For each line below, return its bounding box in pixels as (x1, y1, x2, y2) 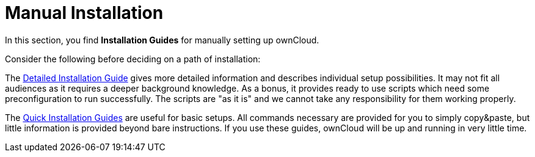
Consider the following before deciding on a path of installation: (5, 53, 261, 64)
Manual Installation (5, 2, 164, 23)
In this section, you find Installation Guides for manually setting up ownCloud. (5, 34, 319, 45)
